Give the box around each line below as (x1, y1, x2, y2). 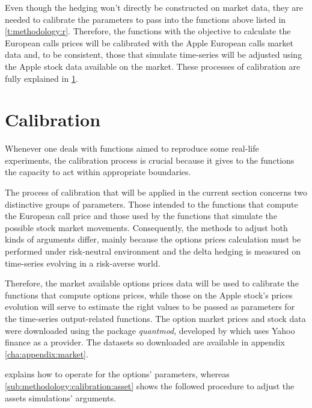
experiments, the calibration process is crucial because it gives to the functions (5, 153, 295, 166)
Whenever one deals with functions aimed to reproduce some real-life (5, 142, 259, 155)
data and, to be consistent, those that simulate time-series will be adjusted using (5, 48, 302, 61)
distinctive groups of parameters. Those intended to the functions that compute (5, 197, 298, 210)
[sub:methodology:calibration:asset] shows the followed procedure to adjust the (5, 379, 295, 392)
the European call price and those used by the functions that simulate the (5, 209, 277, 222)
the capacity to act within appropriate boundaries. (5, 165, 191, 178)
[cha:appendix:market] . (5, 347, 88, 360)
